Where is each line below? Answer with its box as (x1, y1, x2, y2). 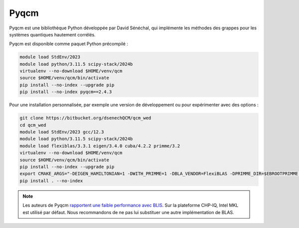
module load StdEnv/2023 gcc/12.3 (19, 129, 104, 135)
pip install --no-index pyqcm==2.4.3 (19, 89, 112, 95)
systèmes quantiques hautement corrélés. (9, 31, 96, 37)
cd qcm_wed (19, 122, 46, 128)
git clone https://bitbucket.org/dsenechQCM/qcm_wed (19, 115, 151, 121)
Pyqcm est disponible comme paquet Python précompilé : (9, 41, 128, 47)
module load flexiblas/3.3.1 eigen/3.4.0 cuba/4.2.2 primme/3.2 (19, 143, 180, 149)
